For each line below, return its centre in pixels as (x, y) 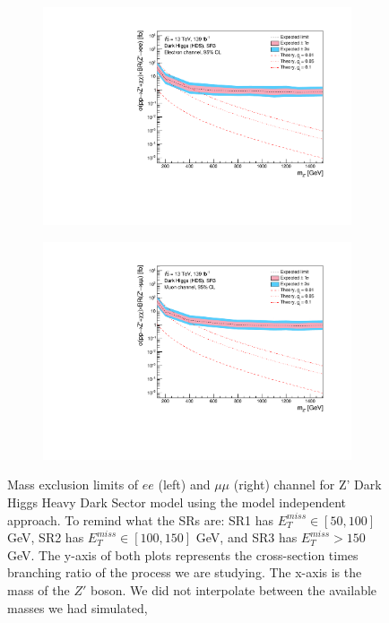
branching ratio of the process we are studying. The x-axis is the (185, 572)
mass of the (39, 589)
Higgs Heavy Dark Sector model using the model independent (177, 502)
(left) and (184, 485)
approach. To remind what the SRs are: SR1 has (140, 519)
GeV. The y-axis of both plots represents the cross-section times (183, 554)
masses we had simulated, (78, 607)
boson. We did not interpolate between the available (234, 589)
